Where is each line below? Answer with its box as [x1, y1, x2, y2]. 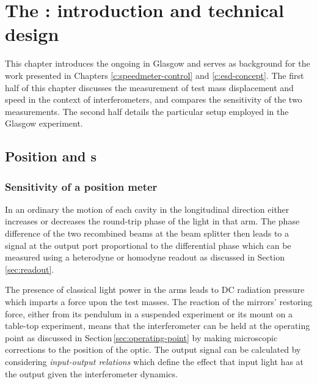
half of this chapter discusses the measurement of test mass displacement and [5, 81, 294, 94]
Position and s [5, 147, 97, 166]
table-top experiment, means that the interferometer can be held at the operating [5, 319, 310, 332]
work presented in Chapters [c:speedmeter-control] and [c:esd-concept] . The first [5, 68, 304, 81]
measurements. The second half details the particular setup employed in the [5, 105, 289, 117]
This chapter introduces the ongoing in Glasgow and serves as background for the [5, 57, 310, 70]
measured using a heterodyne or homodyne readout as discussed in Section [5, 251, 285, 264]
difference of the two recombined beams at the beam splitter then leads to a [5, 227, 290, 240]
